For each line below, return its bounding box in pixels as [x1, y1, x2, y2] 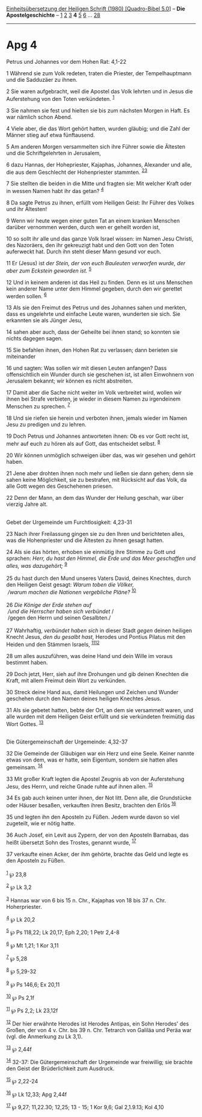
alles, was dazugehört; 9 [6, 561, 67, 569]
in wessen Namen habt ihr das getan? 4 [6, 186, 104, 194]
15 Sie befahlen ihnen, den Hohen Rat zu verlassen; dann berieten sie [6, 346, 179, 354]
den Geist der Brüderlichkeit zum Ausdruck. [6, 1065, 115, 1072]
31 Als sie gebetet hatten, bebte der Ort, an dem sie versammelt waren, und [6, 706, 194, 713]
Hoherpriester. [6, 903, 42, 910]
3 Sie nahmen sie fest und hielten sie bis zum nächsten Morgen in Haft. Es [6, 106, 191, 114]
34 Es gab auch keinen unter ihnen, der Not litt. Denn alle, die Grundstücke [6, 794, 192, 802]
